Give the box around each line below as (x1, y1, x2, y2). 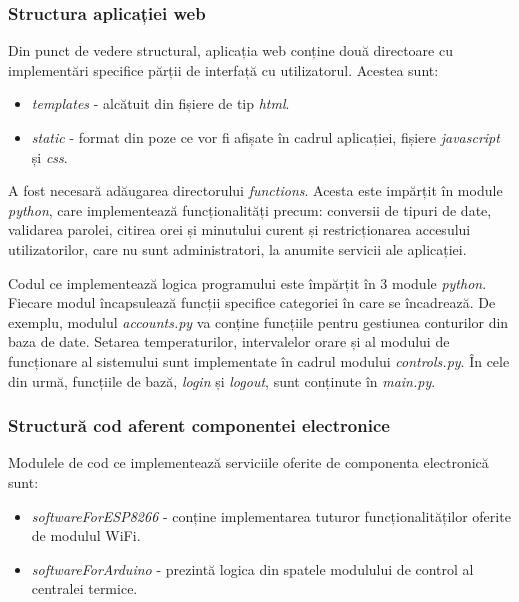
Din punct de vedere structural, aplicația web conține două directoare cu (8, 40, 453, 61)
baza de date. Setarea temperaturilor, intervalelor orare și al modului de (8, 331, 450, 352)
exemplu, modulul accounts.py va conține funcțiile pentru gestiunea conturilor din (8, 311, 509, 332)
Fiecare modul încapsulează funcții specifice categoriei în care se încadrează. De (8, 292, 496, 313)
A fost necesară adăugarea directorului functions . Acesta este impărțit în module (8, 180, 503, 201)
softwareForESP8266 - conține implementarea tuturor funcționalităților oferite (31, 505, 511, 526)
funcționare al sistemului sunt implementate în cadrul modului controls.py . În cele (8, 350, 510, 371)
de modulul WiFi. (31, 525, 141, 546)
